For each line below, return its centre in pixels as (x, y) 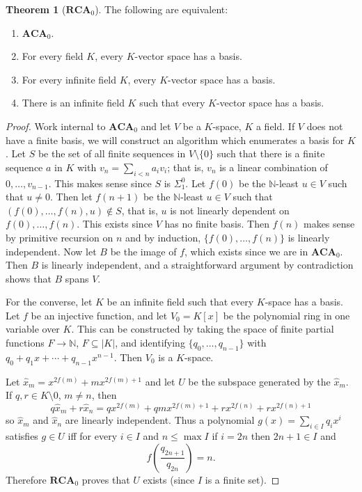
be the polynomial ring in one (286, 315)
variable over (33, 329)
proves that (106, 479)
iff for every (93, 436)
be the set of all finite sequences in (112, 153)
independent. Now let (51, 251)
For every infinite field (69, 79)
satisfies (22, 436)
